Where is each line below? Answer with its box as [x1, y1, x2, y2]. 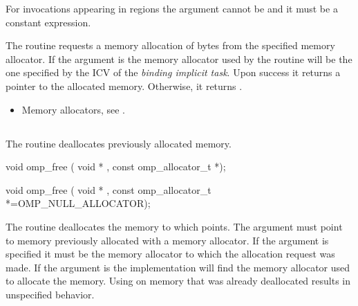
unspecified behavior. [6, 287, 95, 301]
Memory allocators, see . [21, 102, 125, 116]
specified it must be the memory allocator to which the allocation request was [6, 246, 335, 261]
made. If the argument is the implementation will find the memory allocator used [6, 260, 350, 274]
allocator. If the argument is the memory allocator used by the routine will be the [6, 51, 352, 66]
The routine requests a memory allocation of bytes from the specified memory [6, 38, 335, 53]
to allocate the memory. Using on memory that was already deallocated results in [6, 273, 350, 288]
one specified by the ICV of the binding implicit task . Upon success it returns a [6, 65, 341, 80]
